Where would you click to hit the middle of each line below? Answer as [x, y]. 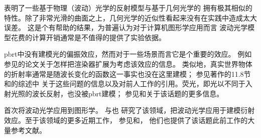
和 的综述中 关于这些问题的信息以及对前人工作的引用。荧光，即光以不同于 [125, 84]
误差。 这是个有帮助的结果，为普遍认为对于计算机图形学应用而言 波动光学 [126, 27]
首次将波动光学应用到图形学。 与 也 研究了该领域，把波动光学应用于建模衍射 [129, 110]
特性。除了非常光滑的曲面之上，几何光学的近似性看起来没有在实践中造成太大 [130, 17]
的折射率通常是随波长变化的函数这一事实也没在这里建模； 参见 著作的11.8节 [127, 74]
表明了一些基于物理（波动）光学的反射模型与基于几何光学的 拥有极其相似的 [128, 8]
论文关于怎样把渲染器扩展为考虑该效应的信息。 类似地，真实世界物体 [139, 63]
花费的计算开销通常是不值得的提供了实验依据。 [88, 37]
